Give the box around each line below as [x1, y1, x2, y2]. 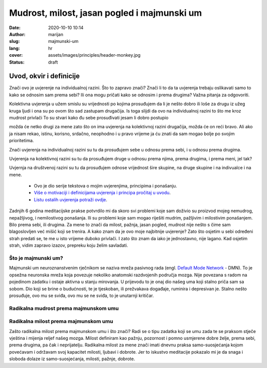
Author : [9, 31, 26, 37]
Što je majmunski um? [9, 255, 63, 261]
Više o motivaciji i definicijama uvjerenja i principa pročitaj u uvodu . [34, 190, 171, 196]
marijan [48, 31, 64, 37]
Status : [9, 59, 25, 65]
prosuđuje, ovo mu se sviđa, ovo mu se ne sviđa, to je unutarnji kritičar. [9, 293, 154, 298]
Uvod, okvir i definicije [9, 72, 80, 80]
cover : [9, 52, 23, 58]
